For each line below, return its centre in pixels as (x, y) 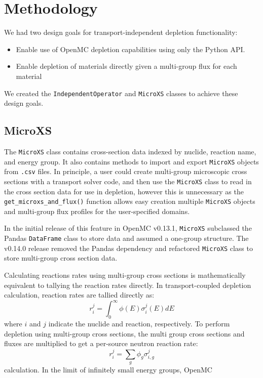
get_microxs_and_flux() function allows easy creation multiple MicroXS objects (130, 201)
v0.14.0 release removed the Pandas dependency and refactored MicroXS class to (128, 248)
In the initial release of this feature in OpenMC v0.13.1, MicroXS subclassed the (128, 228)
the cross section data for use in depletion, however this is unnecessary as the (124, 191)
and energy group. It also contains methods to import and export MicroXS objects (131, 161)
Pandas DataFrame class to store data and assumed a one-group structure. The (126, 238)
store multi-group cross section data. (61, 258)
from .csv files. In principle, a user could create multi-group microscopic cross (126, 171)
